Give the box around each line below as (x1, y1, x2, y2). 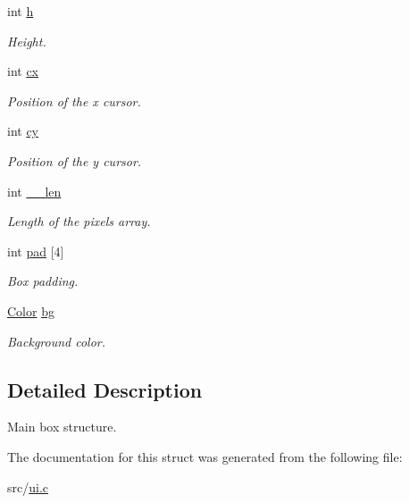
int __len (7, 181, 62, 200)
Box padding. (7, 272, 79, 290)
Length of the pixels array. (7, 212, 151, 231)
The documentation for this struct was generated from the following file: (7, 447, 403, 465)
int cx (7, 62, 39, 80)
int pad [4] (7, 241, 64, 260)
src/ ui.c (7, 477, 49, 496)
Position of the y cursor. (7, 151, 142, 170)
